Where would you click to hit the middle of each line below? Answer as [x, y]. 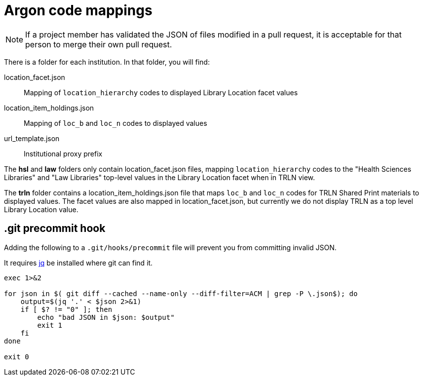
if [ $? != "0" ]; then [66, 309]
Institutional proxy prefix [63, 153]
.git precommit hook [55, 228]
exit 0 [17, 357]
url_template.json [32, 138]
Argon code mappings [78, 10]
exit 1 [50, 325]
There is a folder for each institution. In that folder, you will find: [107, 62]
